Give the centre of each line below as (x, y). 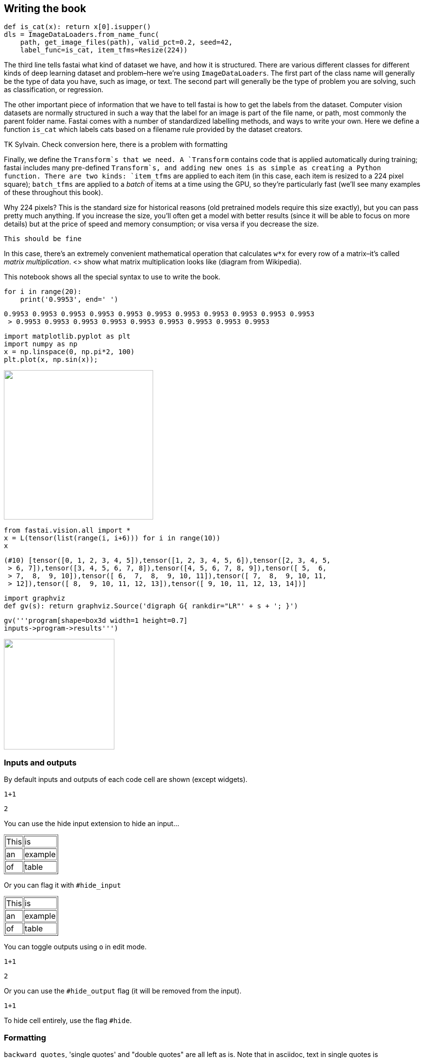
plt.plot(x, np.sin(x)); (51, 360)
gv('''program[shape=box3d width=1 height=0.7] (96, 621)
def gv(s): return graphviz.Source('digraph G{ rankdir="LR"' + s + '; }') (151, 606)
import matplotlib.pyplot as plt (67, 336)
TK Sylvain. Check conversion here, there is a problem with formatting (116, 145)
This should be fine (43, 239)
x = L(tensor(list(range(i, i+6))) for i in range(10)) (112, 538)
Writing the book (45, 8)
